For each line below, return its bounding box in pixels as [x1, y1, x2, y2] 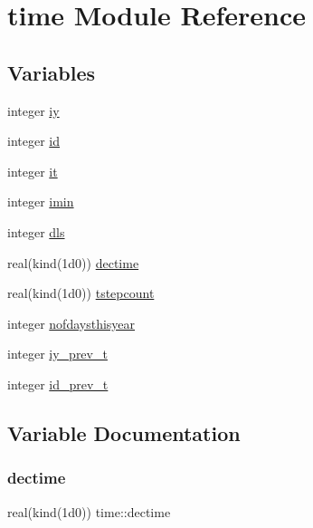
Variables [7, 58, 96, 86]
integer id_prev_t [7, 374, 109, 393]
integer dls [7, 222, 65, 241]
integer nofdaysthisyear [7, 313, 136, 332]
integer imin [7, 192, 74, 211]
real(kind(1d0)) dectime [7, 253, 139, 272]
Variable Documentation [7, 418, 241, 446]
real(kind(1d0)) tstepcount [7, 283, 155, 302]
